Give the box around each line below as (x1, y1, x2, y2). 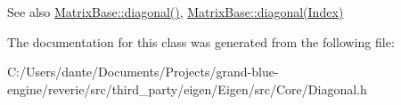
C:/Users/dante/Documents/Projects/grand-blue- (7, 62, 279, 81)
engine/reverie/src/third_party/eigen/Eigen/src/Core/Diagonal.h (7, 79, 367, 98)
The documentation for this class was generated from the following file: (7, 32, 395, 51)
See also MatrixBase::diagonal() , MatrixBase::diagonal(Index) (7, 3, 344, 20)
